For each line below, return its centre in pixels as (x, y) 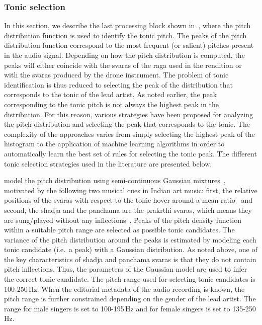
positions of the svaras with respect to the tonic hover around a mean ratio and (128, 200)
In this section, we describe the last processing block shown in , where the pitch (127, 25)
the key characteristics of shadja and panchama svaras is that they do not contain (130, 259)
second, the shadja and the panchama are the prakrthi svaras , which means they (128, 210)
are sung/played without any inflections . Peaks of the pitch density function (123, 220)
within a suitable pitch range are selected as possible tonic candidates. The (119, 230)
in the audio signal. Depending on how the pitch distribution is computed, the (124, 55)
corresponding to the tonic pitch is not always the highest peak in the (111, 104)
